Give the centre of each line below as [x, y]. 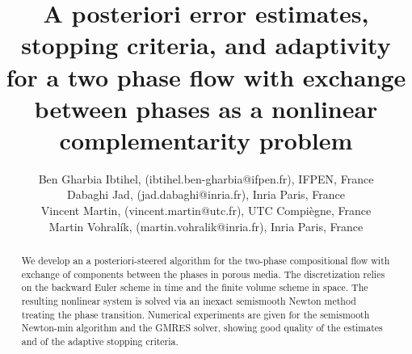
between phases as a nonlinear [206, 108]
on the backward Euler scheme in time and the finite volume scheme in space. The [195, 287]
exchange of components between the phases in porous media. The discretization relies [203, 274]
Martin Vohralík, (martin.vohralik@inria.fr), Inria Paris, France [206, 226]
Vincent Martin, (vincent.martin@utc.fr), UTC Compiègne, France [206, 211]
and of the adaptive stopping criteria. [100, 341]
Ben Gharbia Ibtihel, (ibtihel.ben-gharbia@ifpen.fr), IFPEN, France [206, 178]
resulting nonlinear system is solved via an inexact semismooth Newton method [189, 301]
